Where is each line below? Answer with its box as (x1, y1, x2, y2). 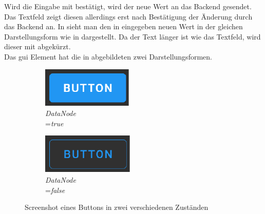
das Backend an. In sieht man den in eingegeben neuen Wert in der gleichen (4, 21, 243, 32)
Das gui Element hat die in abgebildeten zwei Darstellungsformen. (4, 51, 212, 62)
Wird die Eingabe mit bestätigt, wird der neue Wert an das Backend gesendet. (4, 1, 252, 11)
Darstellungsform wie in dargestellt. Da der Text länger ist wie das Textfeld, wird (4, 31, 261, 42)
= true (45, 118, 64, 128)
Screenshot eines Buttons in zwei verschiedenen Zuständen (25, 202, 209, 212)
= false (45, 184, 65, 195)
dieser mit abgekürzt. (4, 41, 71, 52)
